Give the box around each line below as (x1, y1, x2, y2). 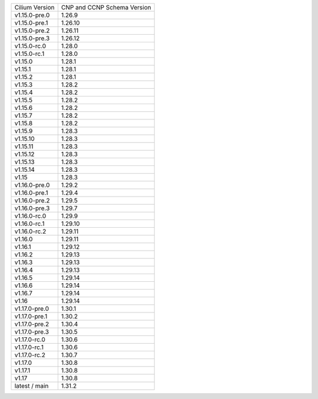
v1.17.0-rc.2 (14, 351, 45, 359)
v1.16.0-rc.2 (14, 227, 47, 235)
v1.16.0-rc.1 (14, 220, 45, 228)
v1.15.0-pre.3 (14, 34, 50, 42)
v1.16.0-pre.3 (14, 204, 50, 212)
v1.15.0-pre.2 (14, 26, 50, 35)
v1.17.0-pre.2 (14, 320, 49, 328)
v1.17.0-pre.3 (14, 328, 49, 335)
